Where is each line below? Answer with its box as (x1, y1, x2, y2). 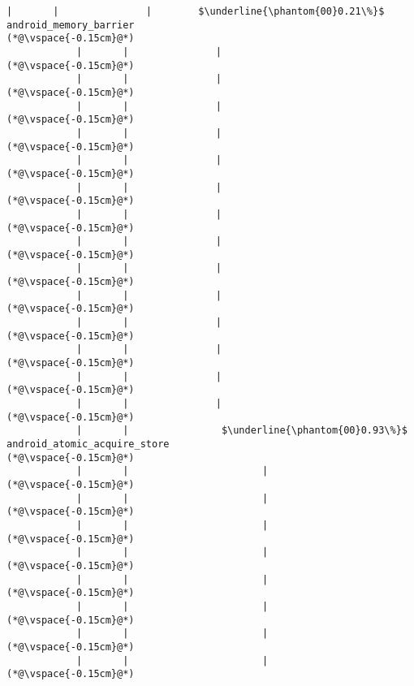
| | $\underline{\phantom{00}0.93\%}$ (75, 425, 408, 437)
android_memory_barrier (6, 19, 135, 31)
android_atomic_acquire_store (6, 438, 170, 450)
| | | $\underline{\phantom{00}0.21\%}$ (6, 6, 385, 17)
